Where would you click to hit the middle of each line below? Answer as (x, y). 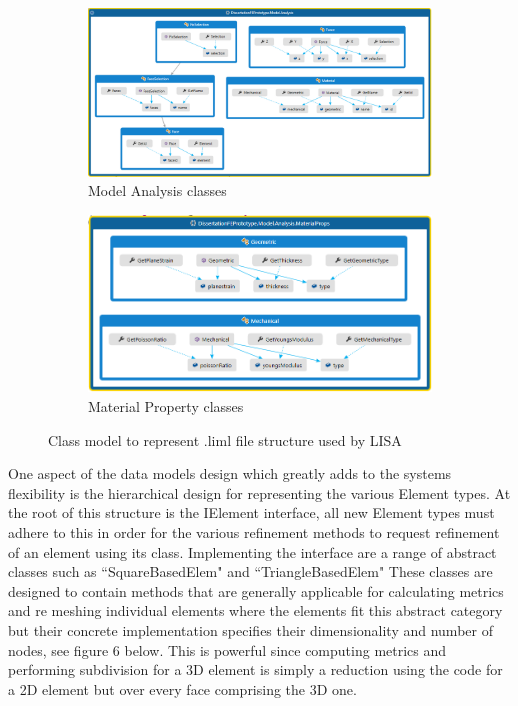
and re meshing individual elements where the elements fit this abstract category (255, 610)
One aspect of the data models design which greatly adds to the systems (230, 473)
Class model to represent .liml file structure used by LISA (225, 439)
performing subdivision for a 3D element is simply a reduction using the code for (255, 669)
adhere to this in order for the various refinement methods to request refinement (254, 531)
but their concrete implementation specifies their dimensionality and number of (250, 629)
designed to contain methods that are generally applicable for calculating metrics (256, 590)
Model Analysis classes (157, 190)
